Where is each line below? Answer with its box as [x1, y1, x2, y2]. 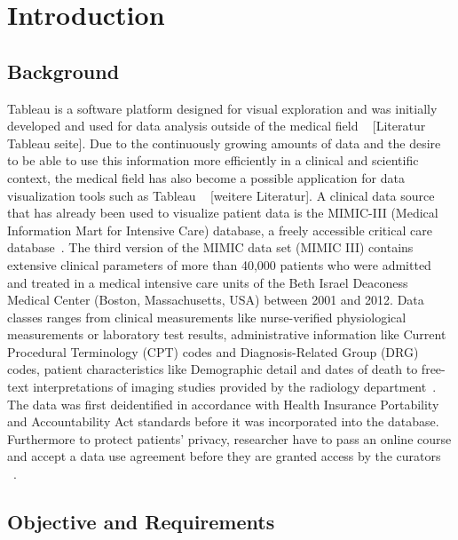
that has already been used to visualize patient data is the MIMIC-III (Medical [7, 203, 438, 222]
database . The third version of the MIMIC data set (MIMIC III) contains [7, 238, 414, 257]
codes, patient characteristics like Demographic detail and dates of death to [7, 360, 418, 378]
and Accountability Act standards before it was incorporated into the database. [7, 412, 439, 431]
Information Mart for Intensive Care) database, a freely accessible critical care [7, 220, 432, 239]
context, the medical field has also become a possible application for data [7, 168, 405, 187]
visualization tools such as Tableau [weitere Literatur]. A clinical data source [7, 186, 435, 204]
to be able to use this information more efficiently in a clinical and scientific [7, 151, 419, 170]
